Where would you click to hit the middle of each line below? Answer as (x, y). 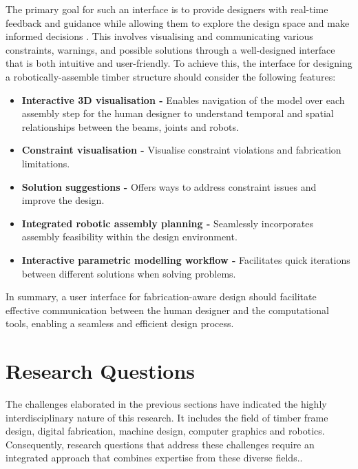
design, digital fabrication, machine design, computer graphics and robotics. (165, 431)
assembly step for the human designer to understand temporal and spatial (178, 113)
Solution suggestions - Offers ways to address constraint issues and (169, 186)
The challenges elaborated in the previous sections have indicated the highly (166, 404)
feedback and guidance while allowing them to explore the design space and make (178, 22)
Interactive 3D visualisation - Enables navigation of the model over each (183, 100)
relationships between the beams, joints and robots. (130, 126)
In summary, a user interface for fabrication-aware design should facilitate (161, 296)
